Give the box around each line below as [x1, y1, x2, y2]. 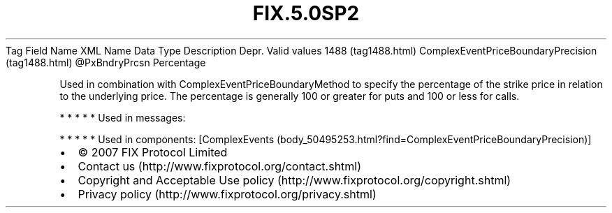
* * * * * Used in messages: [59, 111, 186, 124]
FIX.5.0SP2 [252, 1, 360, 25]
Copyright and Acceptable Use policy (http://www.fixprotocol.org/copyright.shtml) [78, 172, 511, 187]
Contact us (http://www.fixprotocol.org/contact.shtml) [78, 159, 362, 173]
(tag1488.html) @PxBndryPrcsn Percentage [6, 56, 206, 68]
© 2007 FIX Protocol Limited [78, 145, 228, 159]
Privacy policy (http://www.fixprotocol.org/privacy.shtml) [78, 186, 377, 201]
